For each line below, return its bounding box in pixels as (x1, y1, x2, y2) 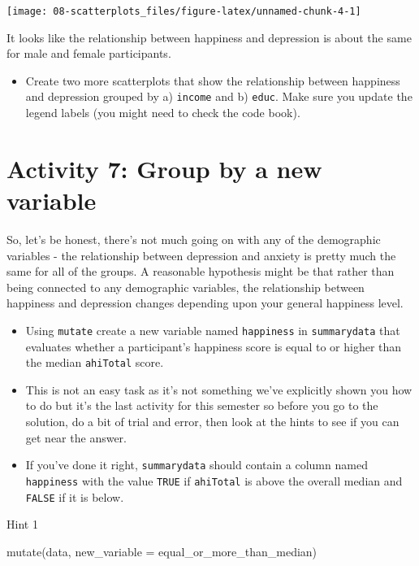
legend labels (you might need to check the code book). (25, 104, 300, 121)
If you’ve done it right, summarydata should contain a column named (25, 456, 368, 473)
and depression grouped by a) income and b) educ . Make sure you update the (25, 88, 413, 105)
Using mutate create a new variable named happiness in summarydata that (25, 321, 400, 338)
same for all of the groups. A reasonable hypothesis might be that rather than (6, 263, 395, 280)
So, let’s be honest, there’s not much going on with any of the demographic (6, 231, 381, 247)
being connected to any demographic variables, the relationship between (6, 278, 365, 295)
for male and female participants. (6, 45, 171, 62)
